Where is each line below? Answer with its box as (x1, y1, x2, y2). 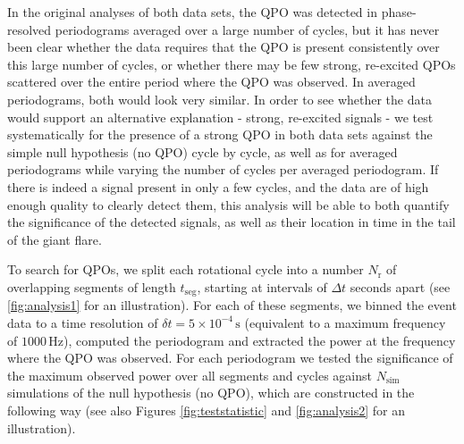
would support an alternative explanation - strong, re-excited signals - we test (7, 107, 434, 126)
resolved (7, 20, 52, 38)
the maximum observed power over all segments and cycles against (7, 365, 372, 384)
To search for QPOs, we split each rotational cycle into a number (7, 260, 364, 279)
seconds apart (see (350, 277, 451, 296)
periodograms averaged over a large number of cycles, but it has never (55, 20, 440, 38)
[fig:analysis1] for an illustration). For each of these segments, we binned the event (7, 296, 457, 314)
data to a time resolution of (7, 313, 158, 331)
